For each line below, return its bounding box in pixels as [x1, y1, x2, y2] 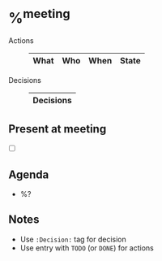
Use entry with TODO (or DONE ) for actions [19, 242, 154, 253]
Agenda [8, 167, 49, 181]
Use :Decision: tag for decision [19, 234, 127, 244]
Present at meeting [8, 122, 107, 136]
